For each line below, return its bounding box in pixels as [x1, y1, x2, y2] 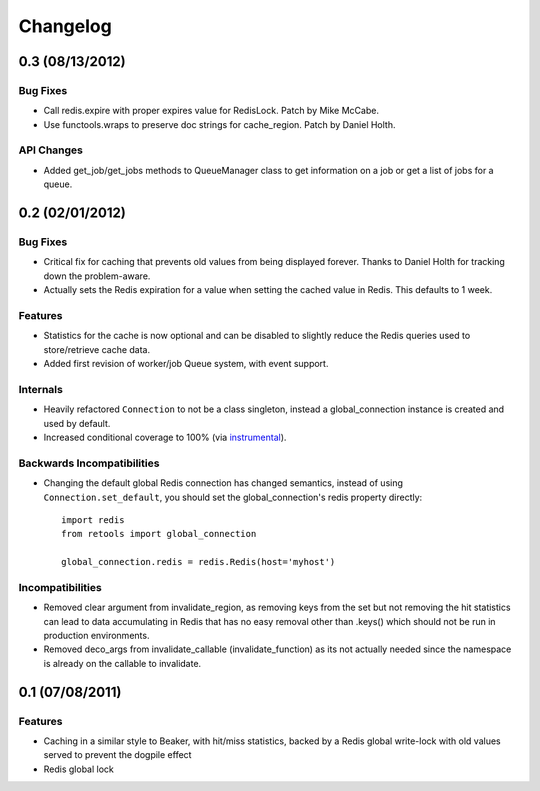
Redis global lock [43, 763, 114, 775]
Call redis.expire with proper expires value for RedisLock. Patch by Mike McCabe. [43, 105, 380, 117]
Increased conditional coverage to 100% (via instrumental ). [43, 431, 287, 444]
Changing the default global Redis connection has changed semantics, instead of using [43, 477, 404, 489]
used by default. [43, 417, 111, 429]
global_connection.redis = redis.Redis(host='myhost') [61, 556, 336, 568]
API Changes [18, 143, 84, 157]
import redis [61, 514, 125, 525]
